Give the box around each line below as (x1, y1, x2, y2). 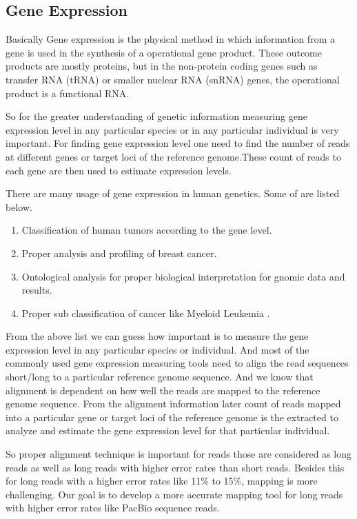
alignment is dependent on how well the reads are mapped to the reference (6, 383, 320, 397)
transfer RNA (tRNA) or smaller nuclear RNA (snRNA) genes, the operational (6, 72, 340, 86)
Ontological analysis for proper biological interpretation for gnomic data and (21, 269, 345, 283)
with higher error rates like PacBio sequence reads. (6, 500, 220, 515)
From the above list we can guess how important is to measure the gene (6, 329, 309, 343)
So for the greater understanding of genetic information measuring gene (6, 109, 307, 123)
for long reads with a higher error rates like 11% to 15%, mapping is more (6, 474, 318, 488)
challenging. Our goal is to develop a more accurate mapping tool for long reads (6, 487, 343, 501)
